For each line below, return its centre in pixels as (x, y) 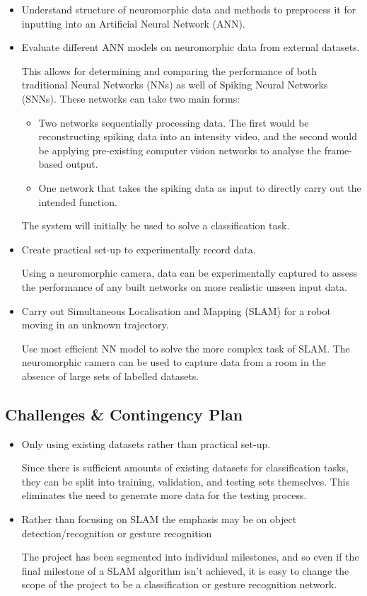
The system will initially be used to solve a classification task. (156, 225)
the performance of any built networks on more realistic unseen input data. (184, 286)
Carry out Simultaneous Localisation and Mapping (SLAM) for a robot (176, 310)
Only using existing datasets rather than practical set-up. (146, 443)
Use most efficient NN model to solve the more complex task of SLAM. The (186, 348)
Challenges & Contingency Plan (124, 414)
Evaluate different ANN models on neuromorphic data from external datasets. (191, 47)
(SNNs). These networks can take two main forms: (131, 98)
